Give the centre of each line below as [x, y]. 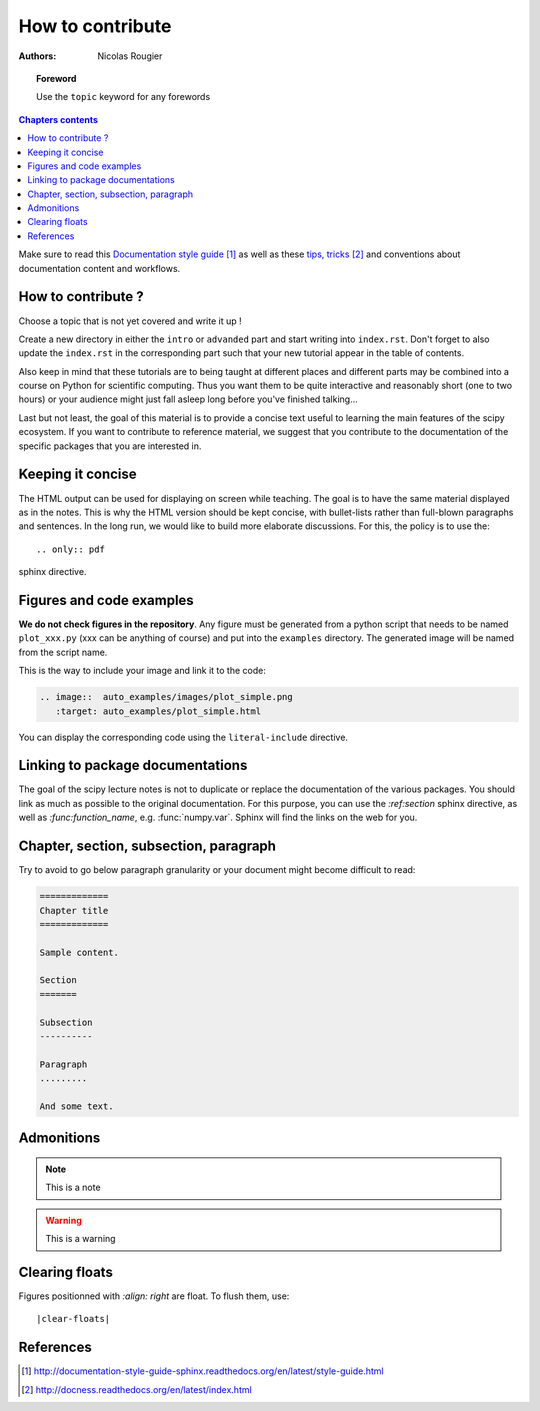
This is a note [73, 1187]
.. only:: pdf [70, 549]
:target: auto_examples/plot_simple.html [158, 711]
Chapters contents [58, 119]
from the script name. [63, 652]
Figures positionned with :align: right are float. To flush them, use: [154, 1296]
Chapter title [74, 910]
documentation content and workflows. [99, 268]
